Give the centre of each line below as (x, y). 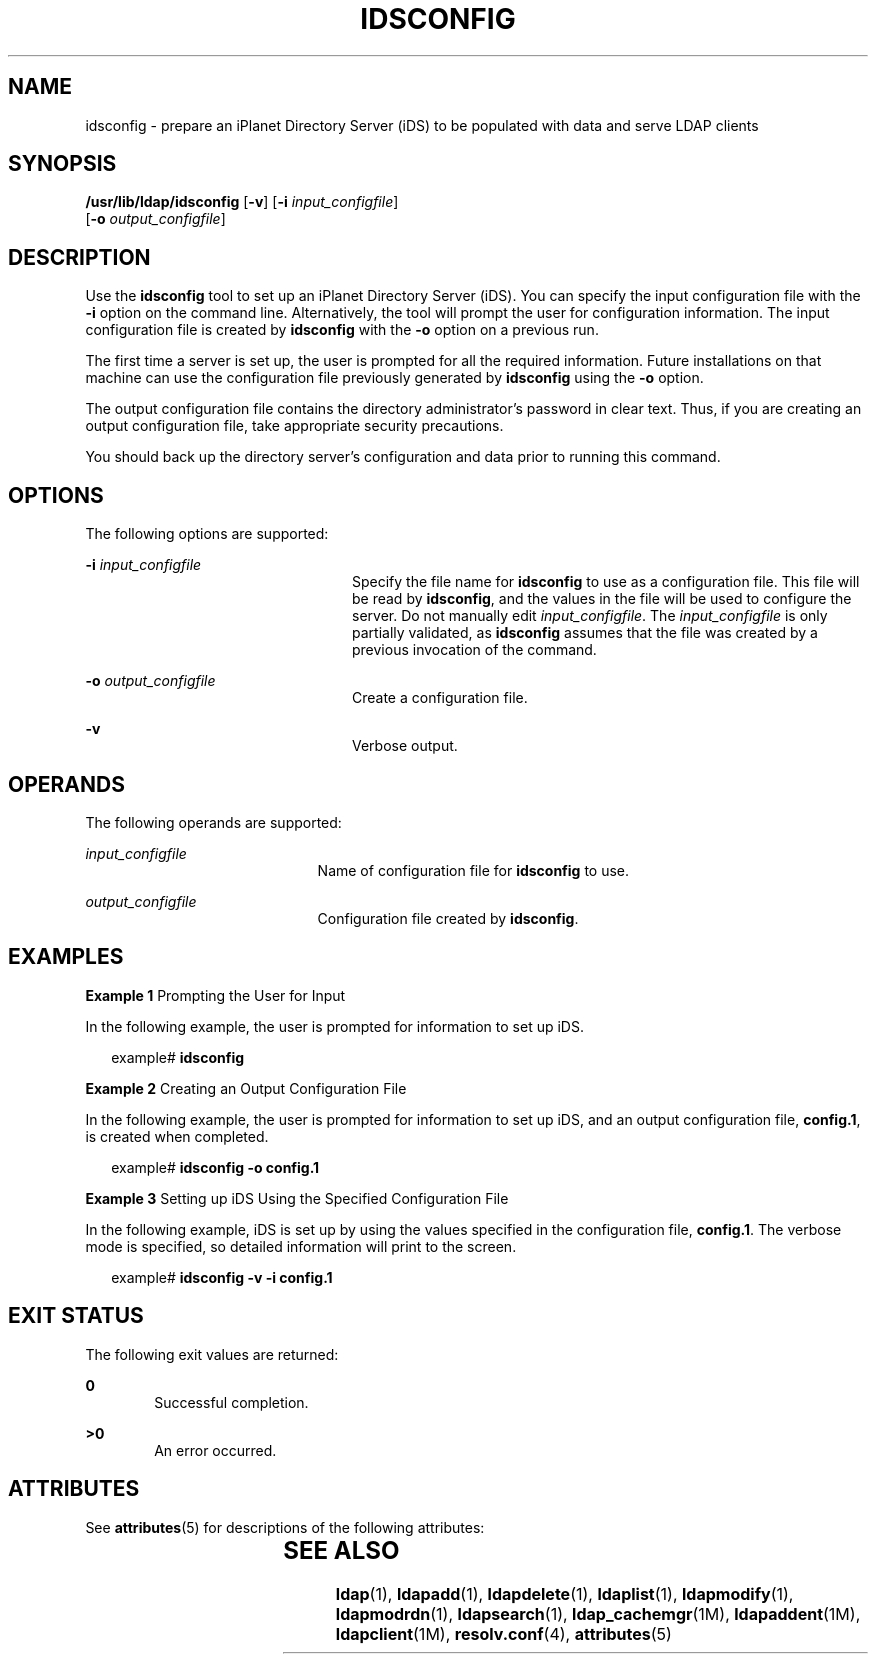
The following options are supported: (207, 534)
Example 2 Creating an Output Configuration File (246, 1088)
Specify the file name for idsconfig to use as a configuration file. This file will (606, 582)
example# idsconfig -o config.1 (215, 1167)
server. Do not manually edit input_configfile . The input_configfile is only (590, 616)
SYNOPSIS (62, 164)
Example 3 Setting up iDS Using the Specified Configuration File (297, 1198)
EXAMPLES (66, 957)
